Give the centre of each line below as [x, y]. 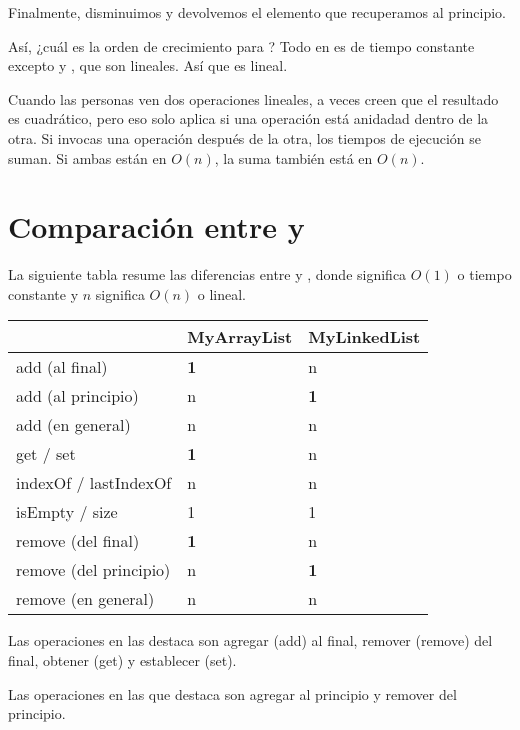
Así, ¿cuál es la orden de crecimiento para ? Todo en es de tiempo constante [241, 45]
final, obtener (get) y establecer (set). [122, 660]
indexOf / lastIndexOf [94, 483]
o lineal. [222, 293]
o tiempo [484, 274]
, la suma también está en [293, 157]
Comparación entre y [156, 226]
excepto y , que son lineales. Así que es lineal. [148, 65]
